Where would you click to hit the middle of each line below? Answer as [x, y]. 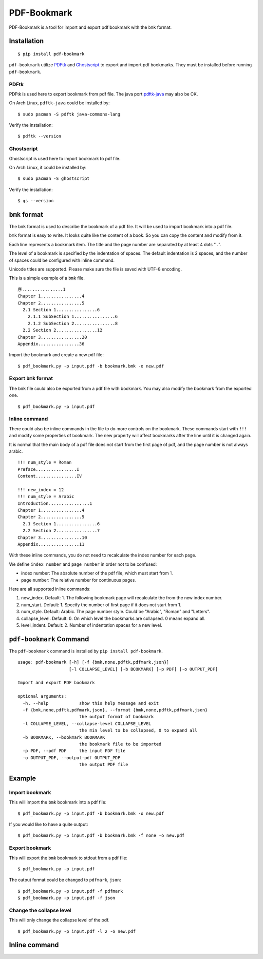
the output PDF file [104, 765]
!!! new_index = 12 [41, 489]
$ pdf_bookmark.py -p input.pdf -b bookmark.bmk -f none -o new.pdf [101, 835]
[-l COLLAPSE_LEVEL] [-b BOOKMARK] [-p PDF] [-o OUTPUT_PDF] [143, 669]
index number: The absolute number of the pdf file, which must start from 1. [97, 573]
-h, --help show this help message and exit [91, 703]
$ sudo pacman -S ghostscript [54, 179]
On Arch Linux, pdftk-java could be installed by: [59, 103]
